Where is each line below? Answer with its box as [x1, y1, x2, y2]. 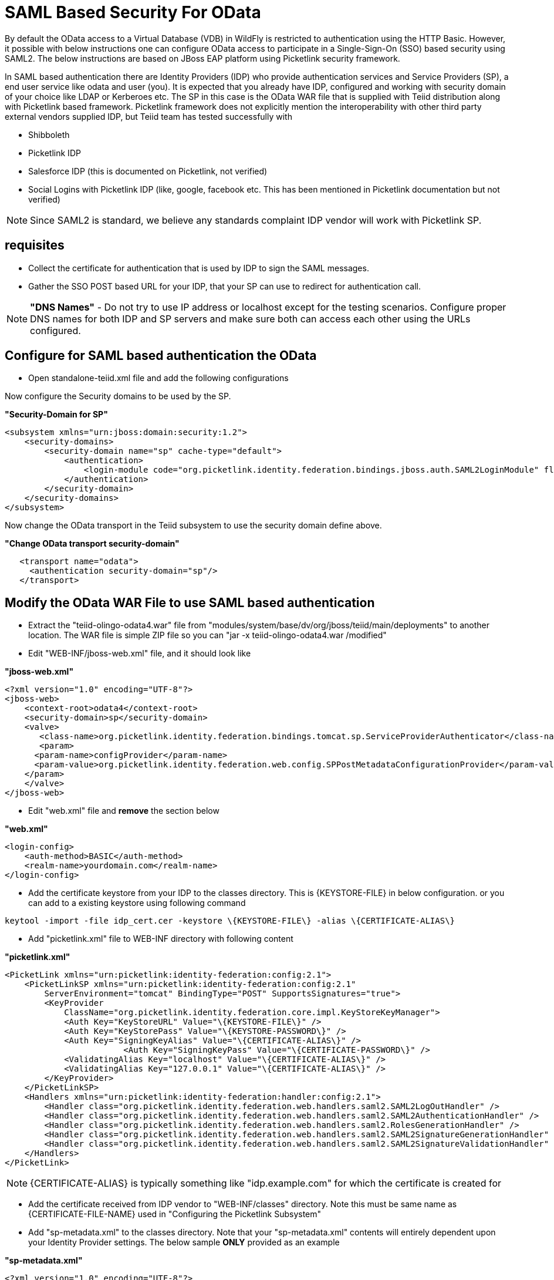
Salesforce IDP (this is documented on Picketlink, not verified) [28, 166, 268, 176]
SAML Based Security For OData [5, 2, 261, 22]
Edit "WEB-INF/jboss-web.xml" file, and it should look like [28, 648, 251, 659]
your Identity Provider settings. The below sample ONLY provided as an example [28, 1237, 340, 1248]
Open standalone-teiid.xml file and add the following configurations [28, 373, 289, 383]
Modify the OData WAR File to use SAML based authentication [5, 595, 375, 610]
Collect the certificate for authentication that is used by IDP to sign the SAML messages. [28, 262, 369, 273]
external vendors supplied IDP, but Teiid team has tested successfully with [5, 111, 292, 122]
